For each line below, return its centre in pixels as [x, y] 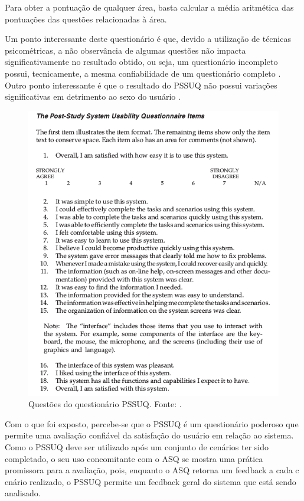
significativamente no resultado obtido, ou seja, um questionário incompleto [141, 62]
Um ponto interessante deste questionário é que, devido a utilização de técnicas [148, 39]
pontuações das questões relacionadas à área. [86, 19]
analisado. [23, 493]
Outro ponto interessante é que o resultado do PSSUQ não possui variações [141, 85]
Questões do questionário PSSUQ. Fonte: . [105, 404]
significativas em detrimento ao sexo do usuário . [93, 96]
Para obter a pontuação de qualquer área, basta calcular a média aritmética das [149, 7]
